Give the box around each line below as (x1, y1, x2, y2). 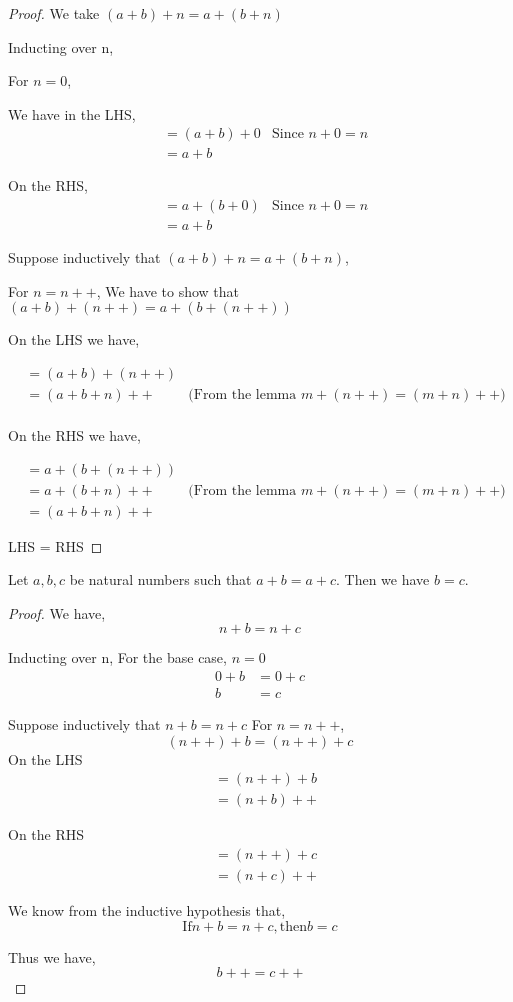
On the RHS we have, (8, 424, 141, 445)
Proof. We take (8, 3, 100, 23)
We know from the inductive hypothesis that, (8, 900, 286, 920)
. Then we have (336, 569, 430, 590)
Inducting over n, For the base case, (8, 647, 227, 668)
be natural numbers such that (69, 569, 252, 590)
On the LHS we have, (8, 329, 140, 350)
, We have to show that (96, 280, 240, 301)
